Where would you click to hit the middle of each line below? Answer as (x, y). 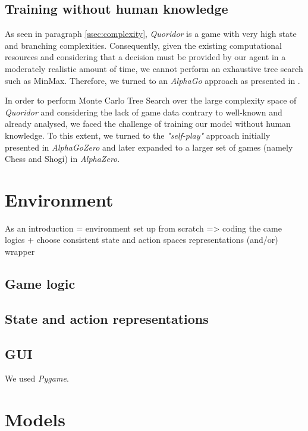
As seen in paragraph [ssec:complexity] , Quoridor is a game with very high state (151, 34)
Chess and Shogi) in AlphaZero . (62, 159)
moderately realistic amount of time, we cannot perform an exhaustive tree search (154, 68)
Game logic (40, 284)
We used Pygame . (37, 378)
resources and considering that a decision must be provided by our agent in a (145, 57)
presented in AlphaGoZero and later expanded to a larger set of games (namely (149, 147)
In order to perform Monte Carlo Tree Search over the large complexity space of (151, 100)
